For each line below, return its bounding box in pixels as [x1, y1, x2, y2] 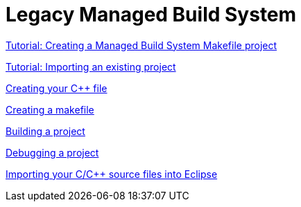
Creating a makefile [6, 103, 94, 116]
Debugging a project [6, 146, 99, 159]
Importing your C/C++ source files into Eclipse [6, 168, 218, 180]
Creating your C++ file [6, 82, 108, 94]
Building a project [6, 125, 85, 137]
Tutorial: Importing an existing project [6, 60, 176, 73]
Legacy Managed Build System [6, 3, 297, 26]
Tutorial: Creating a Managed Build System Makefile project [6, 39, 277, 51]
